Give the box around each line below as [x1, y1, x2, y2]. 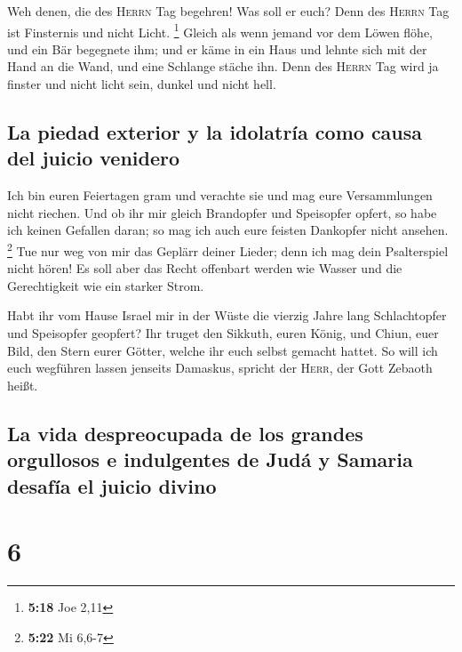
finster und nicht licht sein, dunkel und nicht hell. [7, 75, 276, 93]
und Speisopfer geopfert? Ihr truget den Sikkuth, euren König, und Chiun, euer [7, 324, 439, 342]
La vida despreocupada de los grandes [7, 419, 363, 447]
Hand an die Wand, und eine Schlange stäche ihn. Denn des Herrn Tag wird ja [7, 57, 439, 76]
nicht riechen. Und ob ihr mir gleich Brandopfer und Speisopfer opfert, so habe [7, 203, 437, 221]
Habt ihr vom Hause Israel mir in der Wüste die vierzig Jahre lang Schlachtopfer [7, 306, 447, 325]
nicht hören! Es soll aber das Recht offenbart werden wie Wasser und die [7, 259, 402, 278]
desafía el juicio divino [7, 471, 217, 499]
